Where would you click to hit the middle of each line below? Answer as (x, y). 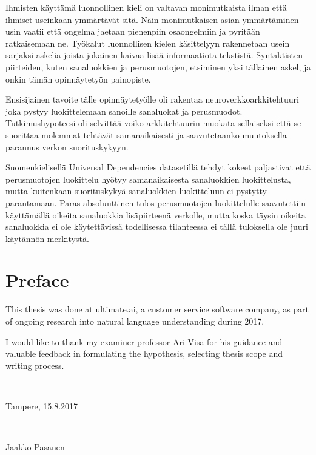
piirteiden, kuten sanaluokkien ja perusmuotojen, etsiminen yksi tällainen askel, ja (158, 66)
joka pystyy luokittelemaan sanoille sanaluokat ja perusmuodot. (124, 111)
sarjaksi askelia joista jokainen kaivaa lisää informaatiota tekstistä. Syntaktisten (154, 55)
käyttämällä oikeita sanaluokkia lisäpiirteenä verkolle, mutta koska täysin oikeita (156, 214)
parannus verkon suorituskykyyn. (67, 147)
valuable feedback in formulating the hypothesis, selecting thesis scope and (144, 353)
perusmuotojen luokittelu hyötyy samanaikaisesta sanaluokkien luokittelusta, (148, 179)
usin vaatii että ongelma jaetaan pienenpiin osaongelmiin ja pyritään (133, 31)
